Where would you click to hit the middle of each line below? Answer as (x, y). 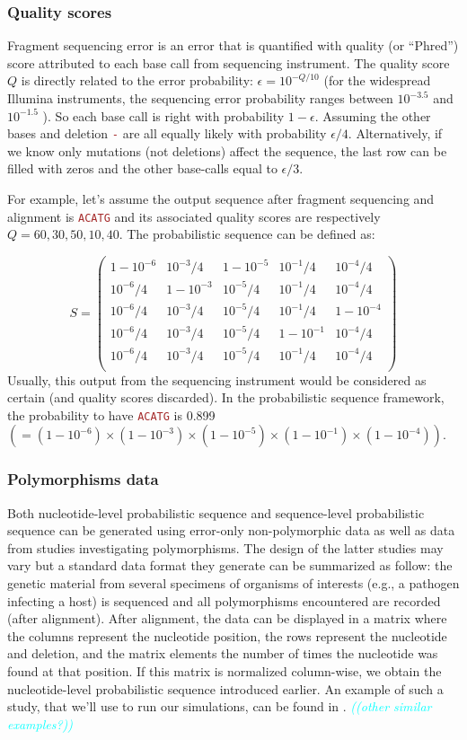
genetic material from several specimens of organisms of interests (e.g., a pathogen (233, 583)
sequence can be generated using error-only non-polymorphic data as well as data (231, 530)
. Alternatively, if (395, 133)
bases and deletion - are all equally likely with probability (167, 133)
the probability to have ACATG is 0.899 (111, 414)
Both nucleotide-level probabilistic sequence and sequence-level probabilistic (216, 512)
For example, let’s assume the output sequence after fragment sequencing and (221, 199)
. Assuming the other (373, 115)
